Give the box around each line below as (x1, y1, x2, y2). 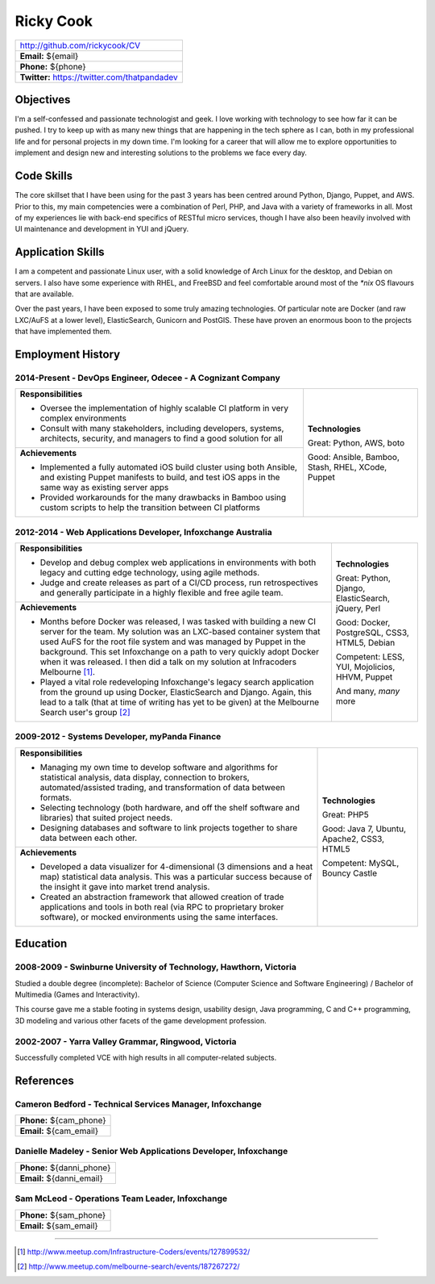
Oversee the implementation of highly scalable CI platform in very (39, 403, 289, 414)
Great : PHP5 (321, 809, 370, 821)
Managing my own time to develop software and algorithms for (39, 761, 278, 772)
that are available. (14, 289, 74, 299)
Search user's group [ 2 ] (39, 707, 130, 718)
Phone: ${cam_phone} (19, 1115, 106, 1126)
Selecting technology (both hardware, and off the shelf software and (39, 801, 300, 813)
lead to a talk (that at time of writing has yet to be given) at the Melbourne (39, 696, 320, 708)
